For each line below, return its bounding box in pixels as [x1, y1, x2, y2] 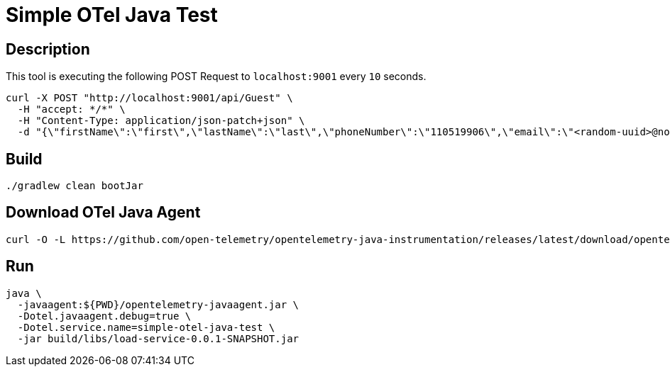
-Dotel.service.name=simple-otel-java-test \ [17, 321, 275, 333]
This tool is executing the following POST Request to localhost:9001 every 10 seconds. [6, 70, 427, 83]
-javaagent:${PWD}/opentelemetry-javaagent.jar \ [17, 298, 300, 310]
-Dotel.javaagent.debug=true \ [17, 310, 192, 322]
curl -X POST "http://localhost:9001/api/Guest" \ [6, 92, 293, 104]
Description [6, 40, 90, 58]
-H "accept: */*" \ [17, 103, 126, 115]
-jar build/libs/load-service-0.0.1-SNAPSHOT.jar [17, 332, 300, 344]
